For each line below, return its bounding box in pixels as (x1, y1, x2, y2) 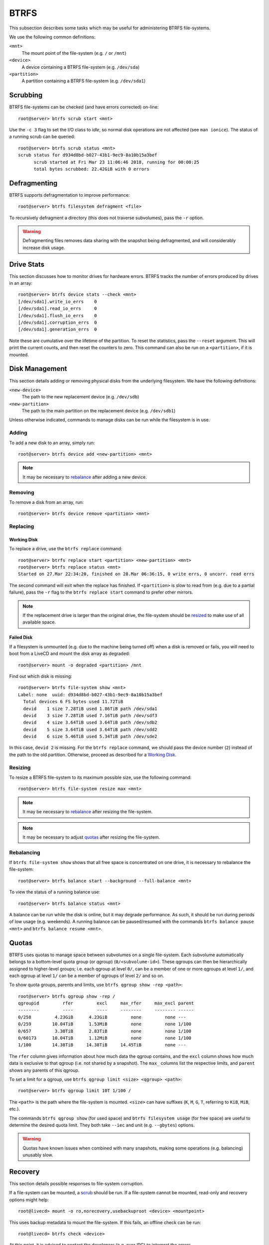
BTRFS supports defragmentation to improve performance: (9, 192, 130, 198)
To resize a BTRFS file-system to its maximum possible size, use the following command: (9, 774, 192, 780)
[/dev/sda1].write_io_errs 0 (18, 299, 97, 304)
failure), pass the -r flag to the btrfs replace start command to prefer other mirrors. (9, 589, 193, 595)
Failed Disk (9, 634, 33, 640)
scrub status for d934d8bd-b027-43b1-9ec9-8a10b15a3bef (18, 152, 157, 158)
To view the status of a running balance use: (9, 889, 101, 895)
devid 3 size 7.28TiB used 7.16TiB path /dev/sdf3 (23, 713, 157, 718)
